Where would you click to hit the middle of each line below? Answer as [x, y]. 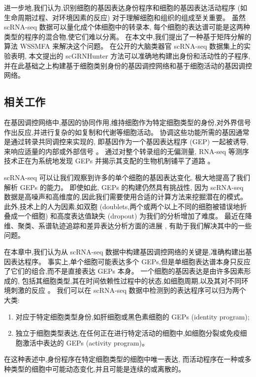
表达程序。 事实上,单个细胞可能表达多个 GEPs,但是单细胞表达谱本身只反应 [130, 261]
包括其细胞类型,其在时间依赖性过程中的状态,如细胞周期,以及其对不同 [132, 280]
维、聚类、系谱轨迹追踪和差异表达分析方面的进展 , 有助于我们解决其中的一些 [128, 225]
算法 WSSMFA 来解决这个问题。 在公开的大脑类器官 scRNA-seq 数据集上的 [124, 46]
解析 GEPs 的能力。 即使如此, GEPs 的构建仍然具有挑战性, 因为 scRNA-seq [124, 187]
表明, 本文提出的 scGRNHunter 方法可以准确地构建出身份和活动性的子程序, [130, 55]
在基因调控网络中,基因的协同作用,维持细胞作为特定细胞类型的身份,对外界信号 [128, 122]
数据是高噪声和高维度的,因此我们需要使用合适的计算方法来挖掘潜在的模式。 [126, 197]
